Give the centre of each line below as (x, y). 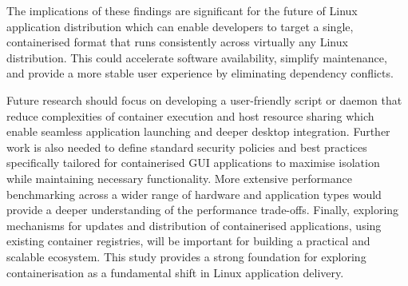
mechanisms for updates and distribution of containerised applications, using (194, 225)
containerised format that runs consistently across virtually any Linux (177, 42)
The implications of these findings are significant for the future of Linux (182, 10)
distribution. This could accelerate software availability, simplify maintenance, (197, 57)
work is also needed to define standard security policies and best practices (187, 147)
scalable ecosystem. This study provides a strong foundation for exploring (186, 256)
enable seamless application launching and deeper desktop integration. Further (198, 131)
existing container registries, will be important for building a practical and (188, 241)
